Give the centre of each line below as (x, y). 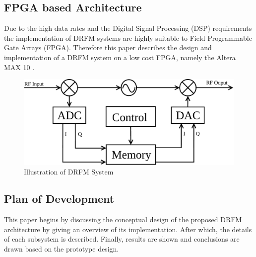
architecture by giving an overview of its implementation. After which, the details (128, 229)
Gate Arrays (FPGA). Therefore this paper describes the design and (108, 47)
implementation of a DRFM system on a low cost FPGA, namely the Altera (120, 57)
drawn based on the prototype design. (62, 249)
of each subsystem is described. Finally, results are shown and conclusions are (122, 239)
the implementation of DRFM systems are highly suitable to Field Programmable (128, 38)
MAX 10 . (19, 67)
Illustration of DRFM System (69, 172)
